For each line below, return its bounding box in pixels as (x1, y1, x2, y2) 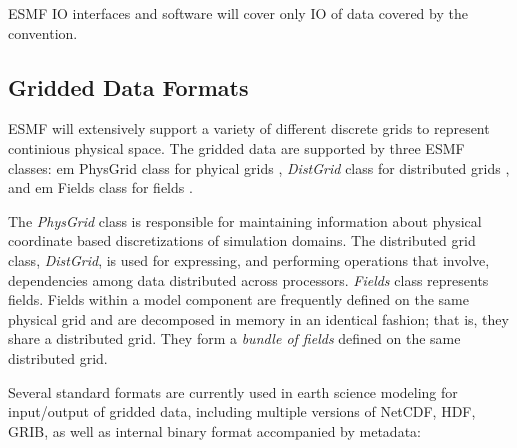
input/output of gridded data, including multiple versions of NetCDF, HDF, (8, 401, 476, 422)
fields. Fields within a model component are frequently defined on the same (8, 289, 469, 310)
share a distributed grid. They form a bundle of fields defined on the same (8, 328, 461, 349)
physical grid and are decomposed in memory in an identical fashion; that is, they (8, 308, 509, 329)
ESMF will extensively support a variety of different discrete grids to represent (8, 118, 490, 139)
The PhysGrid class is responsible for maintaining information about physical (8, 210, 482, 231)
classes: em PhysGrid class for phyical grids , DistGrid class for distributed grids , (8, 157, 510, 178)
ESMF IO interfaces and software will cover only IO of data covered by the (8, 3, 468, 23)
